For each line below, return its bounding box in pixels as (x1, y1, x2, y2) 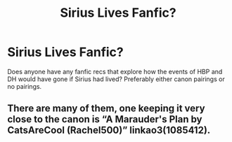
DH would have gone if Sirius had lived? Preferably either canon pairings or (7, 75, 225, 83)
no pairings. (7, 82, 42, 90)
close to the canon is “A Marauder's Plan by (7, 113, 202, 125)
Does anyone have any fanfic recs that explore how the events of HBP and (7, 67, 223, 76)
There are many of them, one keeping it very (7, 103, 205, 115)
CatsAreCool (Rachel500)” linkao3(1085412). (7, 125, 211, 136)
